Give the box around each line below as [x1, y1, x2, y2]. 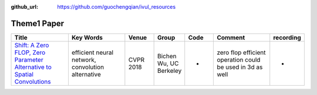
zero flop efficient [217, 48, 267, 57]
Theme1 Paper [11, 18, 65, 29]
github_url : [11, 3, 38, 10]
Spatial [14, 70, 33, 78]
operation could [217, 55, 261, 64]
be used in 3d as [217, 63, 263, 71]
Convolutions [14, 78, 51, 86]
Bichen [157, 52, 177, 60]
